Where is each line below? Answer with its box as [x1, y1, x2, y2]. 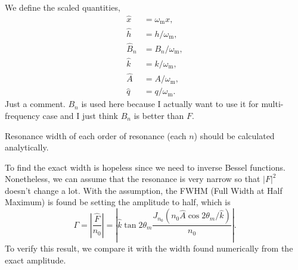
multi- [261, 98, 284, 110]
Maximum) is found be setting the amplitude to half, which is [5, 196, 231, 208]
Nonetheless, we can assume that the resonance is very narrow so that [5, 172, 260, 185]
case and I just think [42, 109, 118, 121]
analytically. [5, 141, 49, 153]
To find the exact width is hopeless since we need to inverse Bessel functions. [5, 161, 285, 173]
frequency [5, 109, 40, 121]
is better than [134, 109, 184, 121]
